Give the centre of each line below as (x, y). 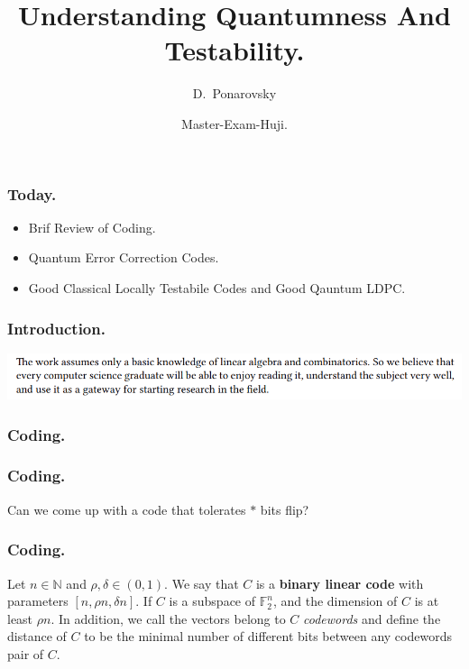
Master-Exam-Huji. (234, 123)
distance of (37, 636)
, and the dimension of (335, 601)
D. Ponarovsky (234, 93)
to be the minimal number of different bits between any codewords (268, 636)
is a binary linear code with (340, 583)
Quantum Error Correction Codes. (124, 257)
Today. (32, 193)
